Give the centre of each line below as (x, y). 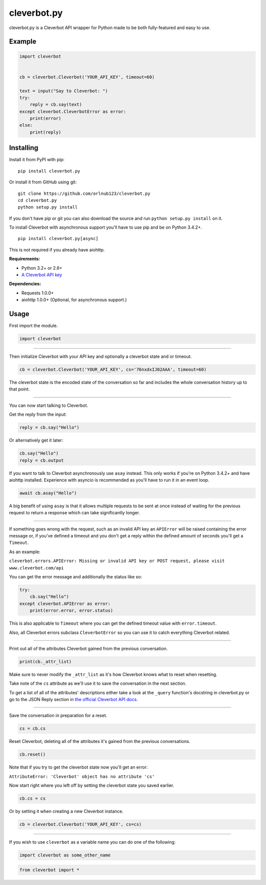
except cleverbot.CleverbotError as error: (73, 111)
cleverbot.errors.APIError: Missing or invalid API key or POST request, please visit (117, 561)
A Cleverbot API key (42, 275)
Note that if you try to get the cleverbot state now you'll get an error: (78, 767)
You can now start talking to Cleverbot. (49, 405)
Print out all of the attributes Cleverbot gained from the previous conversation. (88, 648)
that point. (19, 389)
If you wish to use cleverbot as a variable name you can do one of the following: (92, 842)
